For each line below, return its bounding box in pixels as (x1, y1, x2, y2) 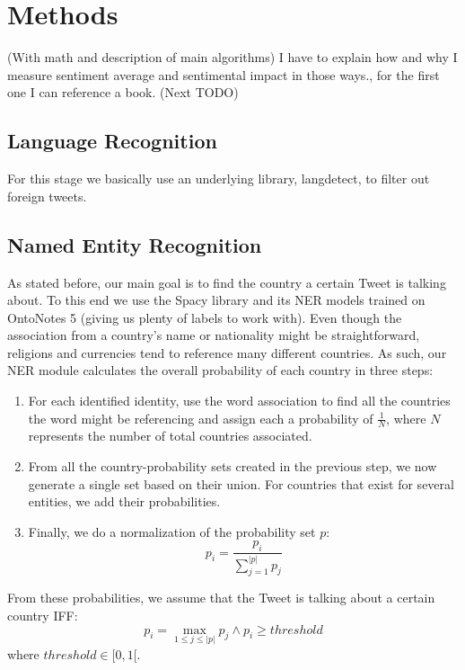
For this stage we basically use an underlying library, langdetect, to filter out (7, 169, 430, 188)
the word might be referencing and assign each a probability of (28, 408, 373, 427)
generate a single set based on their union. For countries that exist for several (28, 474, 454, 493)
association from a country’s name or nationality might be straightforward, (7, 326, 420, 344)
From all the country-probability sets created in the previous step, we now (28, 457, 437, 476)
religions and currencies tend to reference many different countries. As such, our (7, 343, 447, 362)
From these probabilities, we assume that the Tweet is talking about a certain (7, 588, 435, 607)
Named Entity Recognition (7, 230, 262, 258)
